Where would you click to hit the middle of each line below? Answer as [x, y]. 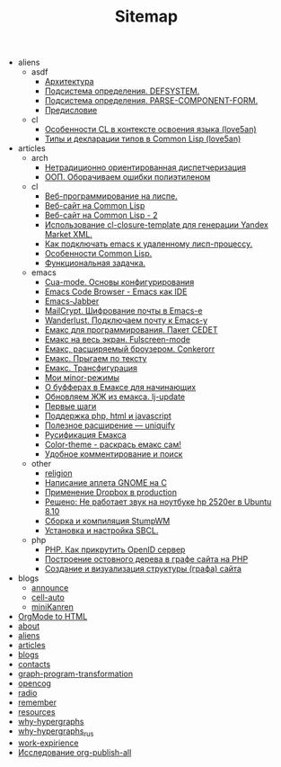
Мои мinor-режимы [82, 378]
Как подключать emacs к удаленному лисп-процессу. [149, 244]
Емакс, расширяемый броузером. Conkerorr [130, 349]
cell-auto [48, 598]
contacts [34, 664]
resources [36, 712]
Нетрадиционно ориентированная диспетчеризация [145, 167]
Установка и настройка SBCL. [101, 531]
